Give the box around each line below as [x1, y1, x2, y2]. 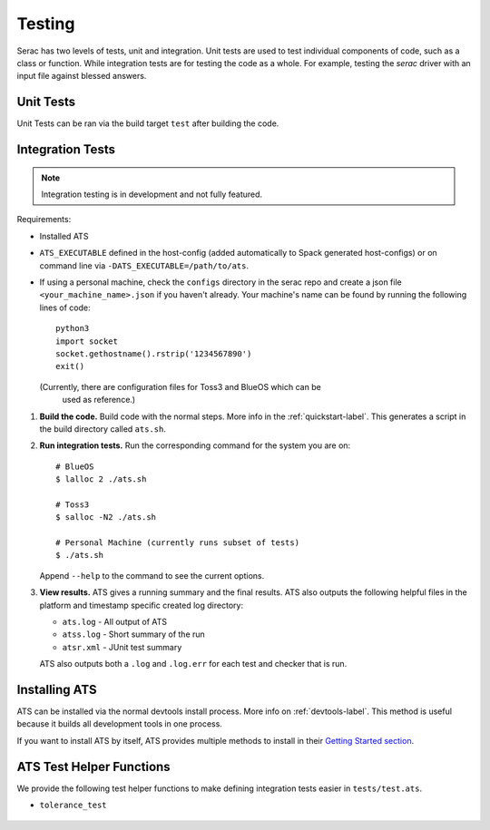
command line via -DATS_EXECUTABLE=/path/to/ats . [39, 259, 250, 271]
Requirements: [16, 214, 72, 225]
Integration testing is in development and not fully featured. [41, 189, 263, 200]
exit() [55, 361, 85, 372]
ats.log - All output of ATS [62, 616, 168, 627]
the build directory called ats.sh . [39, 423, 167, 435]
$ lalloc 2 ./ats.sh [55, 474, 147, 484]
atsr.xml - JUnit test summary [62, 641, 182, 652]
